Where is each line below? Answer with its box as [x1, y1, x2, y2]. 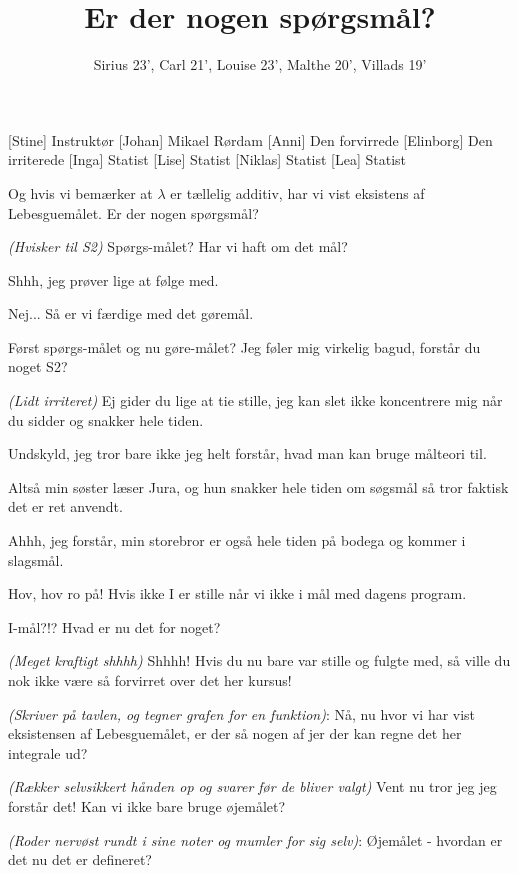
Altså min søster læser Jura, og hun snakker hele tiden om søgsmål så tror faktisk [8, 476, 509, 497]
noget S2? [8, 356, 68, 377]
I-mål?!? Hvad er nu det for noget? [8, 616, 221, 637]
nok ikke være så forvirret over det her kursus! [8, 670, 292, 690]
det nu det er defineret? [8, 849, 152, 870]
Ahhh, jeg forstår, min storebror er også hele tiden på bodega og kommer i [8, 530, 466, 551]
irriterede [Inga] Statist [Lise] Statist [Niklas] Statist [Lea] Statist [8, 149, 407, 170]
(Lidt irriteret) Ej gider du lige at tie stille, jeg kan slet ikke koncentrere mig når [8, 390, 503, 411]
